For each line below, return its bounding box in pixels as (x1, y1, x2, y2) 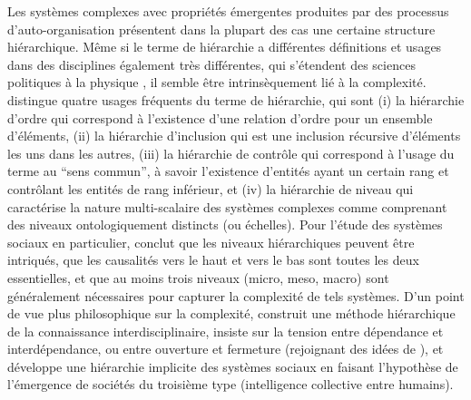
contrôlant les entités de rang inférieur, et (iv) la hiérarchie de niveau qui (7, 179, 414, 198)
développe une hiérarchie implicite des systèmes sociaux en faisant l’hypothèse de (7, 356, 458, 376)
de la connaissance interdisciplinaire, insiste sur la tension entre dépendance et (7, 321, 444, 340)
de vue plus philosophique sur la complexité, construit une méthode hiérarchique (7, 304, 456, 323)
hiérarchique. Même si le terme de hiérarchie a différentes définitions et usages (7, 37, 442, 56)
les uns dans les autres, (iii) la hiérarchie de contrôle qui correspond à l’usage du (7, 143, 455, 162)
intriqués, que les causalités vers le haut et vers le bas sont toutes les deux (7, 250, 419, 269)
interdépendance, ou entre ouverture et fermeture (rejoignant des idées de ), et (7, 339, 444, 358)
